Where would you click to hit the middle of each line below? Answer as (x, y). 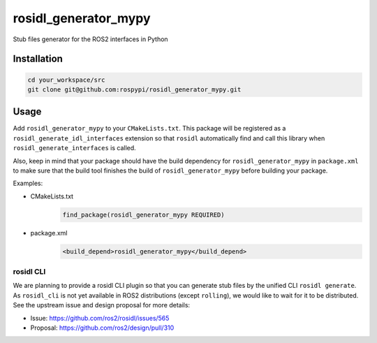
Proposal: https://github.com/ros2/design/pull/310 (102, 328)
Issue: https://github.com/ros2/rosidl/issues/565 (100, 318)
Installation (38, 59)
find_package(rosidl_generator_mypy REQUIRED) (143, 214)
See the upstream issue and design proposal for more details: (102, 305)
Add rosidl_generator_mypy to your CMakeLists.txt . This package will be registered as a (149, 129)
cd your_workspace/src (66, 80)
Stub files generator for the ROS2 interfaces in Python (90, 39)
